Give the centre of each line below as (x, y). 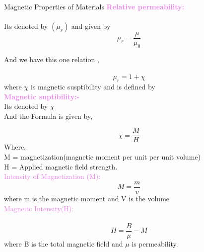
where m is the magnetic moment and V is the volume (87, 198)
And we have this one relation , (52, 59)
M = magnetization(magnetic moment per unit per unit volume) (102, 157)
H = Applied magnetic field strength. (61, 166)
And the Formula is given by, (48, 116)
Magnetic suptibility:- (42, 96)
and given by (91, 26)
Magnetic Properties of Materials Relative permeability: (94, 6)
